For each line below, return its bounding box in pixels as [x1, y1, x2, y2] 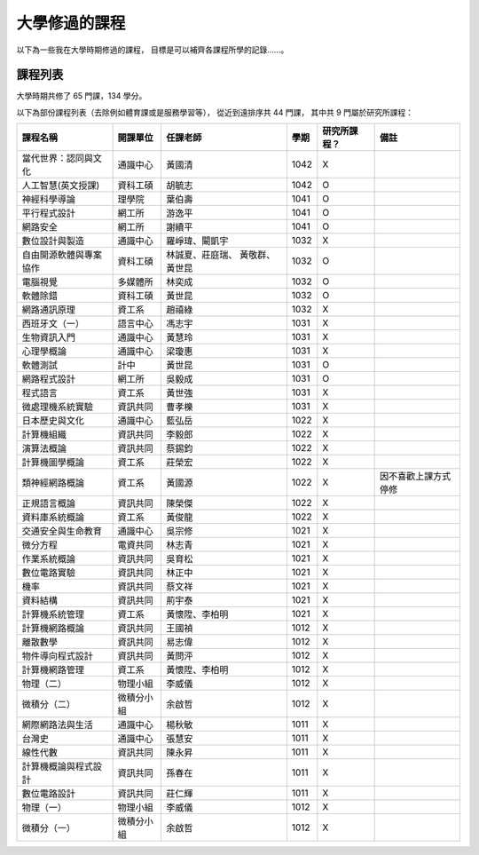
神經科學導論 [21, 194, 75, 206]
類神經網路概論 [21, 477, 84, 489]
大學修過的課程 [16, 13, 126, 33]
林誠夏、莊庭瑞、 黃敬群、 [165, 249, 276, 261]
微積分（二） [21, 698, 75, 710]
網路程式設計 [21, 373, 75, 385]
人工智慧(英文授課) [21, 179, 100, 192]
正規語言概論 [21, 497, 75, 510]
